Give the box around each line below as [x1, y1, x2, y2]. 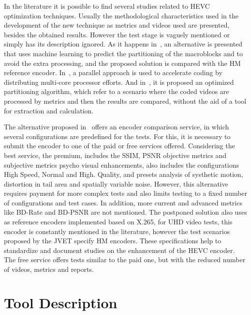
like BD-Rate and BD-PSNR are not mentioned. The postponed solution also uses [4, 207, 247, 217]
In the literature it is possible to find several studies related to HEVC [4, 1, 210, 11]
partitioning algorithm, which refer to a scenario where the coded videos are [4, 86, 229, 96]
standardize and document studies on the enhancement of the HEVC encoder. [4, 245, 235, 255]
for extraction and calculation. [4, 105, 94, 115]
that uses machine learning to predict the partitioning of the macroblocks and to [4, 48, 243, 58]
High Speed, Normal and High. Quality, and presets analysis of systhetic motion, [4, 169, 243, 179]
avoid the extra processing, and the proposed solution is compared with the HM [4, 58, 241, 68]
